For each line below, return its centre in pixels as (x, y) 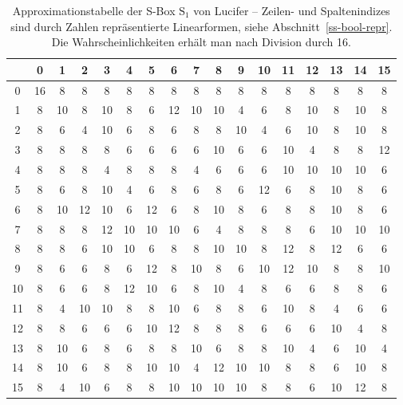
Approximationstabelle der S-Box (94, 10)
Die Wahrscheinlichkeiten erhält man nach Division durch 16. (201, 42)
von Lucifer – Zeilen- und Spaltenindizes (292, 10)
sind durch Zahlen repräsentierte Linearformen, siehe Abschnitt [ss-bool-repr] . (201, 26)
